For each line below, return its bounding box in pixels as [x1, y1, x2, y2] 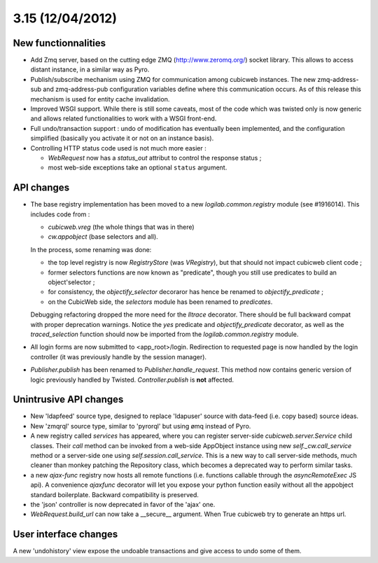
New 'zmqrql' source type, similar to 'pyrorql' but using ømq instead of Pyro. [30, 422, 251, 430]
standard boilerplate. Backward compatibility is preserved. [30, 490, 199, 499]
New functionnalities [13, 37, 106, 49]
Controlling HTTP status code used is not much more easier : [30, 144, 206, 152]
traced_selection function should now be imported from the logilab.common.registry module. [30, 330, 299, 338]
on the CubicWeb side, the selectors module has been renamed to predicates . [48, 298, 273, 306]
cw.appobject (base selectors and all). [48, 232, 159, 241]
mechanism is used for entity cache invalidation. [30, 95, 170, 103]
